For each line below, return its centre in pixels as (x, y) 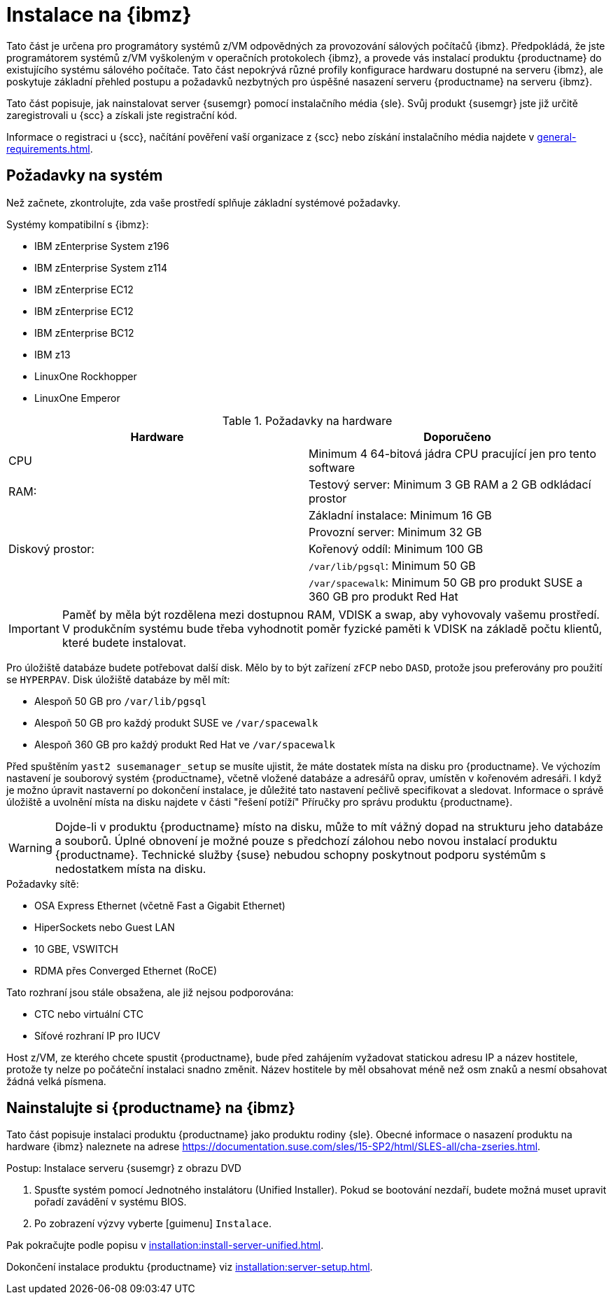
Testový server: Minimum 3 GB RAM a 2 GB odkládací (450, 484)
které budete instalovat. (124, 642)
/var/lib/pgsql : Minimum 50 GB (392, 565)
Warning (30, 847)
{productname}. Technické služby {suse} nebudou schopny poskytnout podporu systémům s (301, 854)
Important (34, 628)
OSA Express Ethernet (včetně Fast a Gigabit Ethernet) (160, 905)
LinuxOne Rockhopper (86, 376)
